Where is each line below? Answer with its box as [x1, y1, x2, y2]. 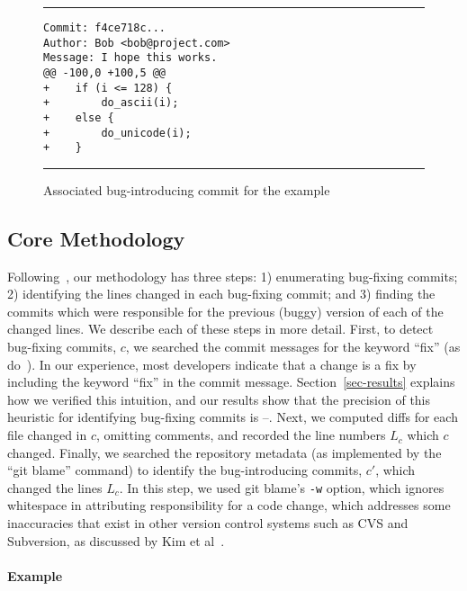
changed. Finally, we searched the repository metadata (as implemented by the [7, 443, 442, 461]
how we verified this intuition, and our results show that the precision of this [7, 390, 431, 408]
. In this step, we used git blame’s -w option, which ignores [119, 478, 445, 497]
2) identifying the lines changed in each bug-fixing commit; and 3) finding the [7, 284, 436, 303]
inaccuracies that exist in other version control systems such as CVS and [7, 514, 409, 533]
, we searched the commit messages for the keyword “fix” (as [125, 337, 461, 356]
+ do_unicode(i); [43, 126, 192, 139]
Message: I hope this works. [43, 51, 218, 65]
